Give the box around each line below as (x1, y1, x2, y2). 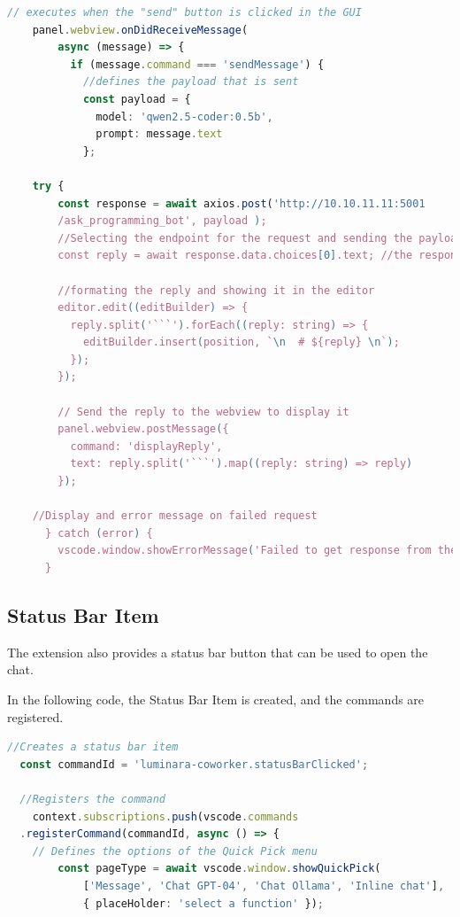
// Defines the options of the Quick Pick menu (32, 844, 318, 858)
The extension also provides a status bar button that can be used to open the (7, 642, 428, 661)
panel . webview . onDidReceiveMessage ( (32, 23, 249, 36)
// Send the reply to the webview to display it (57, 405, 349, 418)
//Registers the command (19, 792, 165, 805)
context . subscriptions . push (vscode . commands (32, 810, 299, 823)
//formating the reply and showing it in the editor (57, 284, 375, 297)
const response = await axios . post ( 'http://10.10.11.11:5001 (57, 197, 425, 210)
